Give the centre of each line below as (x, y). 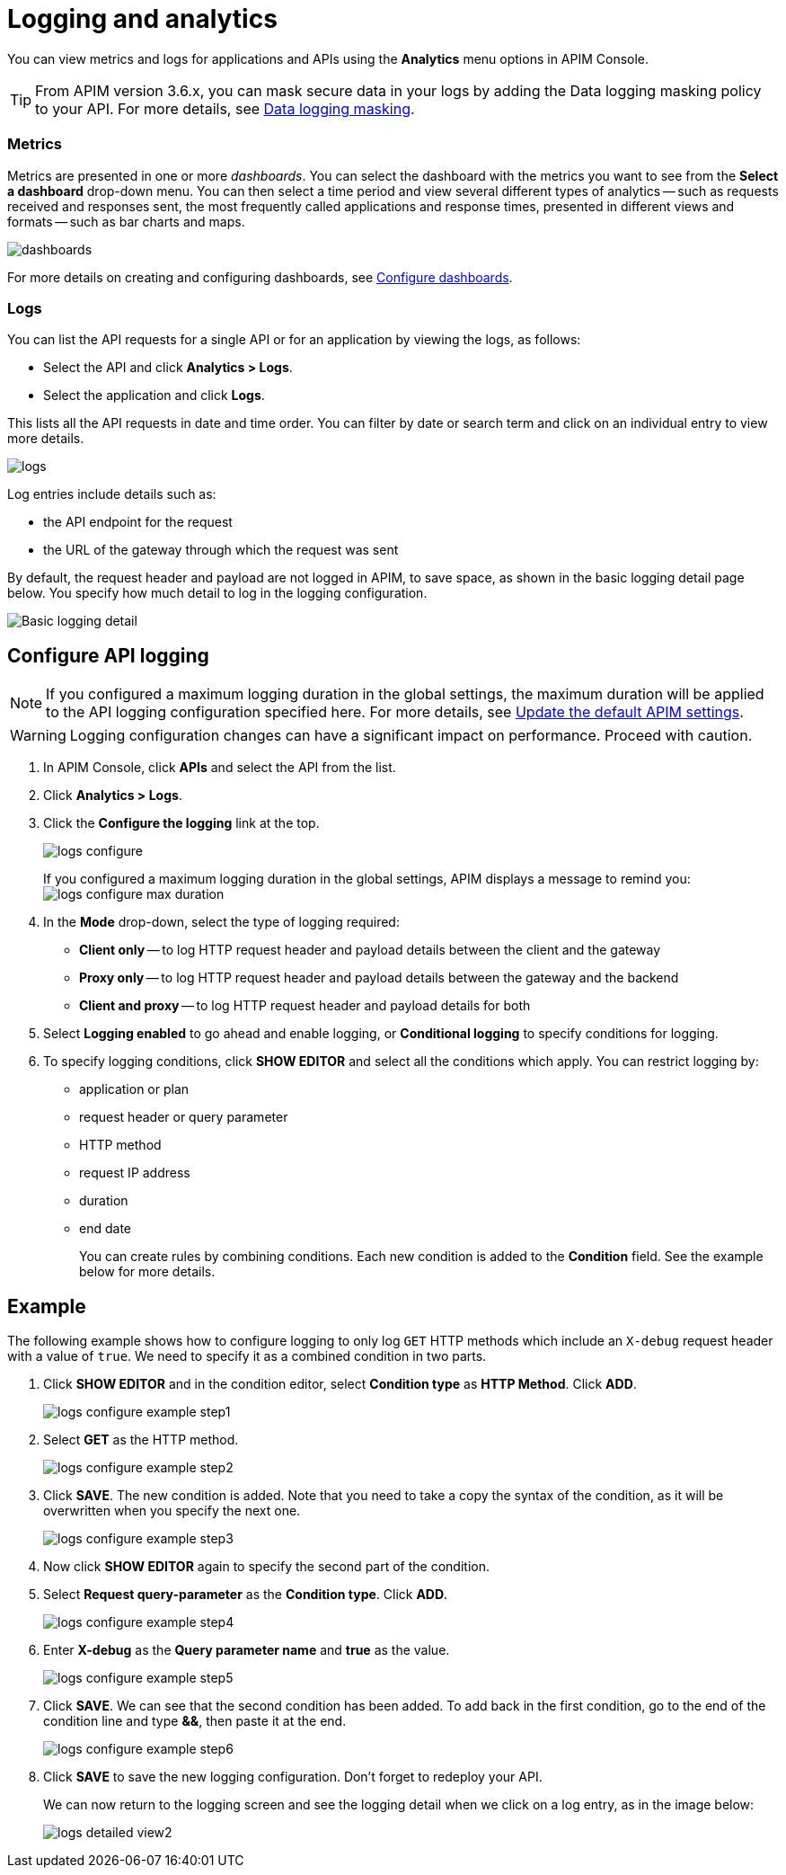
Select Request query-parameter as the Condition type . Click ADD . (246, 1594)
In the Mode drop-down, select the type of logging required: (221, 922)
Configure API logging (108, 655)
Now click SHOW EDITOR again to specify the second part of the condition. (266, 1566)
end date (105, 1229)
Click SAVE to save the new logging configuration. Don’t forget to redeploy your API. (293, 1776)
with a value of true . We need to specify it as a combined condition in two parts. (247, 1355)
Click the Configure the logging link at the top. (181, 823)
